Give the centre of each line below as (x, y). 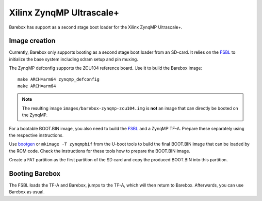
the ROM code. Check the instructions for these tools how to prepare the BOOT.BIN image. (100, 151)
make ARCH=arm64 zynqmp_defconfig (58, 79)
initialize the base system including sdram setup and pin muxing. (74, 59)
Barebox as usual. (27, 192)
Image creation (32, 41)
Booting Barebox (35, 174)
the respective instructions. (36, 135)
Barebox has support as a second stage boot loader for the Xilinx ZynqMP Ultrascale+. (96, 27)
